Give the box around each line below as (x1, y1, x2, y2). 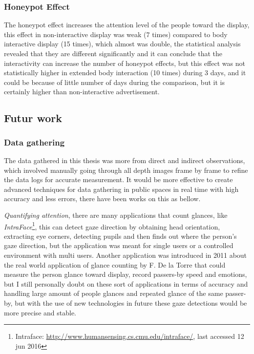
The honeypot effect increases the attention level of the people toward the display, (4, 20, 250, 30)
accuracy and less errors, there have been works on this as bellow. (4, 193, 201, 204)
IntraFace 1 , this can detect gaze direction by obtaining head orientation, (4, 220, 220, 231)
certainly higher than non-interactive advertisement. (4, 86, 160, 97)
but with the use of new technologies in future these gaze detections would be (15, 297, 247, 308)
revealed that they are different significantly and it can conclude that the (4, 48, 223, 58)
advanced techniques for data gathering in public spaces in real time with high (4, 184, 239, 194)
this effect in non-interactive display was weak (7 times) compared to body (4, 29, 228, 39)
